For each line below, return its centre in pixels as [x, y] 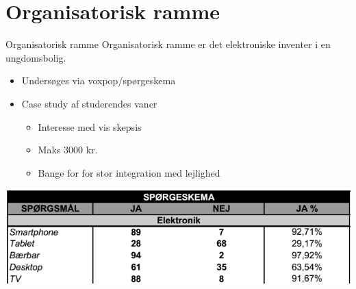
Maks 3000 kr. [68, 150]
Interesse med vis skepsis [90, 126]
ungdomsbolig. [36, 57]
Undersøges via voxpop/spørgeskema [99, 80]
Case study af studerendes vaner [89, 103]
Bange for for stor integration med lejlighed [129, 172]
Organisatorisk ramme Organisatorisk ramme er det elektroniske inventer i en [168, 44]
